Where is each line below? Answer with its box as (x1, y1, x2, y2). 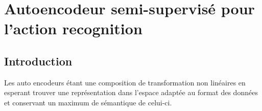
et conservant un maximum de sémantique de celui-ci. (4, 97, 172, 107)
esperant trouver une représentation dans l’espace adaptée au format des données (4, 87, 258, 98)
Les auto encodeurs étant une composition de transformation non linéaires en (4, 77, 246, 87)
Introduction (4, 53, 73, 69)
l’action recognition (4, 18, 142, 39)
